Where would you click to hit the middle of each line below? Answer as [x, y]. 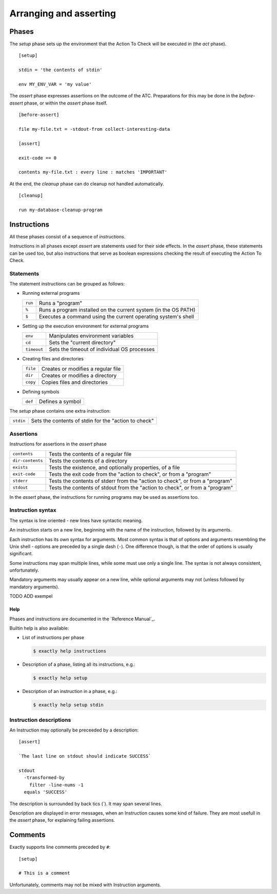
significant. [21, 554]
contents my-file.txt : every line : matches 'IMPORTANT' [93, 172]
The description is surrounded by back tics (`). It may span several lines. [86, 804]
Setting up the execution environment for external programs [85, 326]
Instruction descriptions [40, 720]
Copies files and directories [74, 382]
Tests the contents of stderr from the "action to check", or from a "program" [141, 481]
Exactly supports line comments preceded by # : [60, 847]
